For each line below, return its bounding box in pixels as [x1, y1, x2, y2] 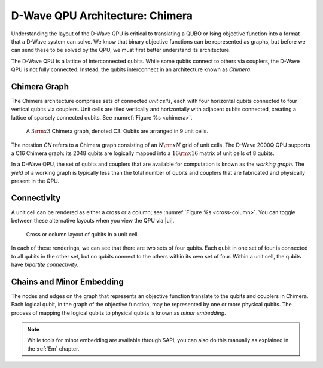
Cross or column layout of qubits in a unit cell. [26, 230, 139, 238]
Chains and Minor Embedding [11, 276, 124, 287]
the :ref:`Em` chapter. [27, 345, 80, 352]
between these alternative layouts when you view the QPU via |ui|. [11, 217, 175, 224]
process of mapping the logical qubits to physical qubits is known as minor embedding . [11, 309, 227, 317]
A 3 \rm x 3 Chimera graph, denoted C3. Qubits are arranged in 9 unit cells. [26, 127, 209, 135]
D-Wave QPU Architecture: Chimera [11, 9, 193, 22]
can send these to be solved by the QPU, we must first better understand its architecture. [11, 47, 231, 54]
